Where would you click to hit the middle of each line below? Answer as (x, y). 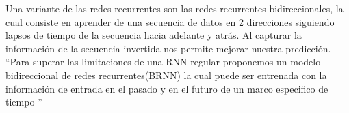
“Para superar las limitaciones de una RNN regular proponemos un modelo (163, 62)
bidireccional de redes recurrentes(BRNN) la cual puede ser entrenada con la (166, 75)
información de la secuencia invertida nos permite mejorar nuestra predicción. (168, 48)
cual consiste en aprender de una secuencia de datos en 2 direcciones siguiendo (170, 21)
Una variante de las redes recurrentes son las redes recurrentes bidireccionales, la (174, 8)
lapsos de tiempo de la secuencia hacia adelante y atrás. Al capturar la (154, 35)
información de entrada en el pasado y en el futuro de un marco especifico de (167, 88)
